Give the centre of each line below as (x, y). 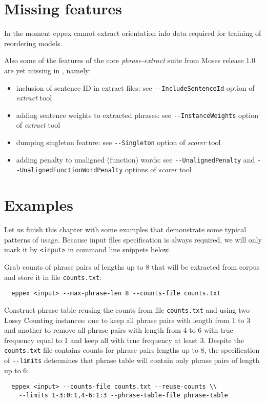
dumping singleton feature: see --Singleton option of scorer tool (118, 142)
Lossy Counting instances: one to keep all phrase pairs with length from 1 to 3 (127, 320)
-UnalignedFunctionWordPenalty (69, 170)
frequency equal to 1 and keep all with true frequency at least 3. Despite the (124, 340)
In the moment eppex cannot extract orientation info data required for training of (133, 33)
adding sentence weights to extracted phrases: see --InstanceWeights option (137, 115)
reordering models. (33, 43)
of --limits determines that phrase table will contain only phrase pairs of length (132, 360)
